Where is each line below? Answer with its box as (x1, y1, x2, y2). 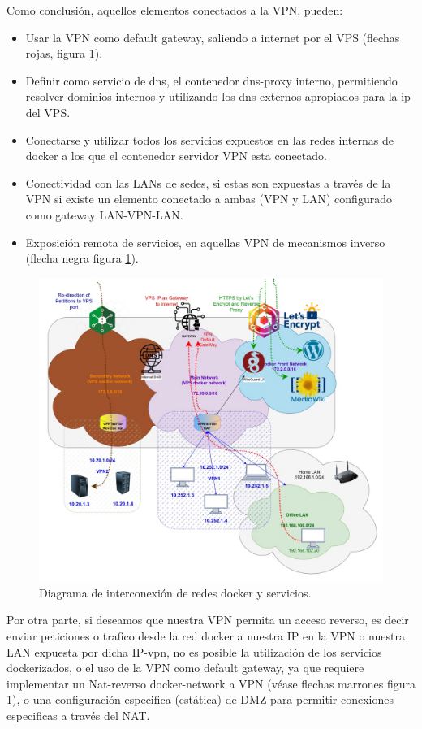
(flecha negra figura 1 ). (25, 250, 139, 267)
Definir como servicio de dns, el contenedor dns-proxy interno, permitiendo (25, 72, 398, 89)
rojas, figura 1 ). (25, 45, 103, 62)
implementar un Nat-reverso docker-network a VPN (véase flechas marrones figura (6, 675, 416, 692)
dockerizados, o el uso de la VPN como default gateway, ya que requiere (6, 659, 364, 676)
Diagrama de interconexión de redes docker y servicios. (39, 584, 312, 601)
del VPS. (25, 103, 71, 120)
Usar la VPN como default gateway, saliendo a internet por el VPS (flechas (25, 28, 400, 46)
